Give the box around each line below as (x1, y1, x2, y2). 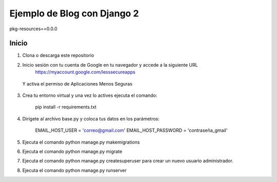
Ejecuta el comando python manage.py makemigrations (22, 139, 140, 145)
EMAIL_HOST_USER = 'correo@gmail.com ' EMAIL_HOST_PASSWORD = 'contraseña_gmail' (35, 127, 228, 133)
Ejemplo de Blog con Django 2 (9, 8, 139, 19)
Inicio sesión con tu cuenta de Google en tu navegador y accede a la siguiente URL (22, 62, 198, 68)
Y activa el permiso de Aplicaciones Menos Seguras (22, 80, 133, 87)
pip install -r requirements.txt (35, 104, 97, 110)
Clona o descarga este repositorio (22, 52, 94, 58)
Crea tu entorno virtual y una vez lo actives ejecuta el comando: (22, 92, 157, 98)
